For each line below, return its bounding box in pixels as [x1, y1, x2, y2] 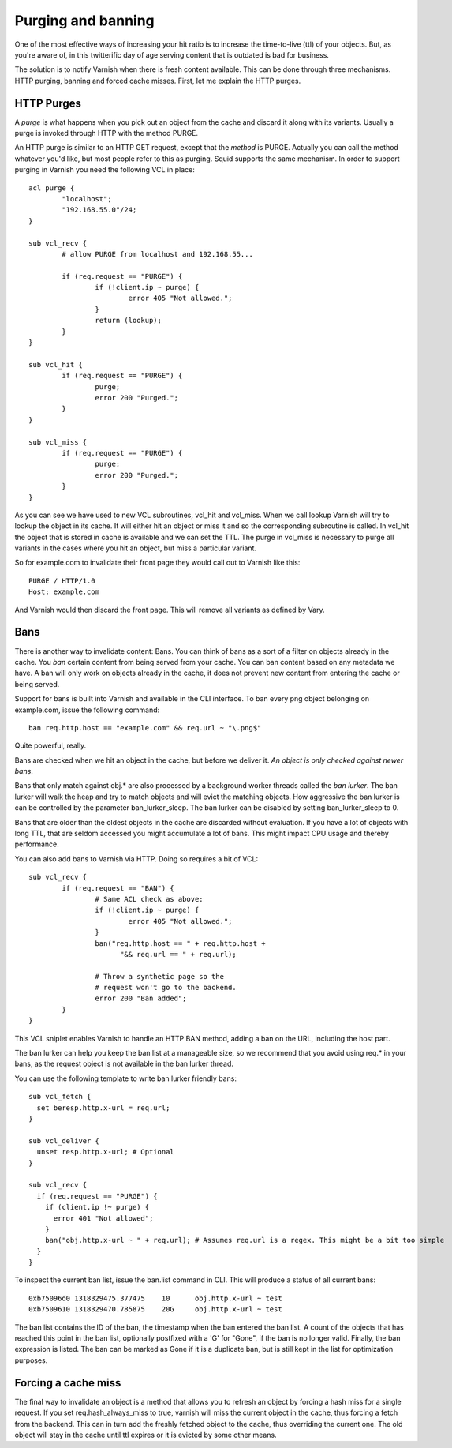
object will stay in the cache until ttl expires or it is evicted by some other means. [14, 1430, 277, 1439]
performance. [14, 839, 59, 849]
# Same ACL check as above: [95, 895, 204, 903]
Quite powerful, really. [14, 741, 87, 750]
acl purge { [28, 183, 75, 193]
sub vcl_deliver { [28, 1136, 100, 1145]
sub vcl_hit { [28, 360, 83, 369]
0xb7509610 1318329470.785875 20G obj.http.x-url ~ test [28, 1305, 283, 1314]
